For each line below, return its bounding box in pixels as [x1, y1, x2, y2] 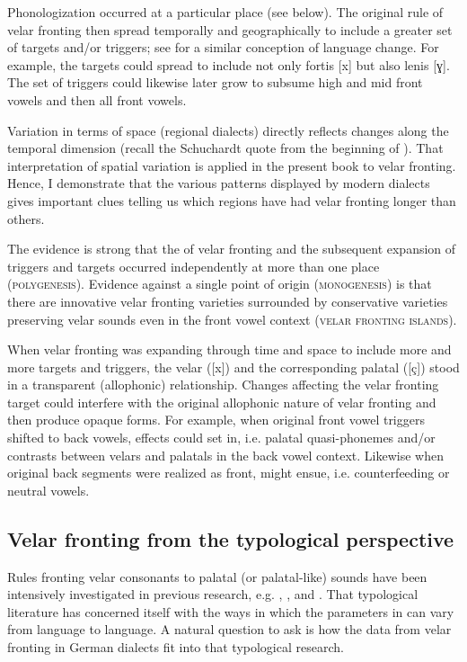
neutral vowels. [7, 480, 90, 499]
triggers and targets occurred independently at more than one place [7, 256, 380, 275]
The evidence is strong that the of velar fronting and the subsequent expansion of [7, 239, 456, 258]
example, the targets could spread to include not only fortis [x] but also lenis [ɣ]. [7, 55, 450, 74]
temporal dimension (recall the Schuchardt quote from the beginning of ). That [7, 139, 444, 157]
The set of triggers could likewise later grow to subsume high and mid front [7, 73, 423, 92]
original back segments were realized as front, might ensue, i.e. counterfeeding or [7, 463, 450, 482]
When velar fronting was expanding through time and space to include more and [7, 340, 452, 359]
